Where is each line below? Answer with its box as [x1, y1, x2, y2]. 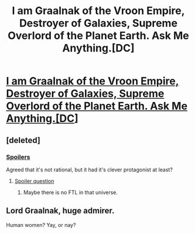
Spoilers [6, 152, 30, 161]
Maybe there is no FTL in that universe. [23, 189, 118, 196]
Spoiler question [14, 177, 54, 184]
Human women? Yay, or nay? [6, 221, 76, 228]
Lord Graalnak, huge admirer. [6, 206, 115, 216]
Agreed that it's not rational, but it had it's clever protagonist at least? [6, 166, 173, 173]
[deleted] [6, 135, 41, 145]
